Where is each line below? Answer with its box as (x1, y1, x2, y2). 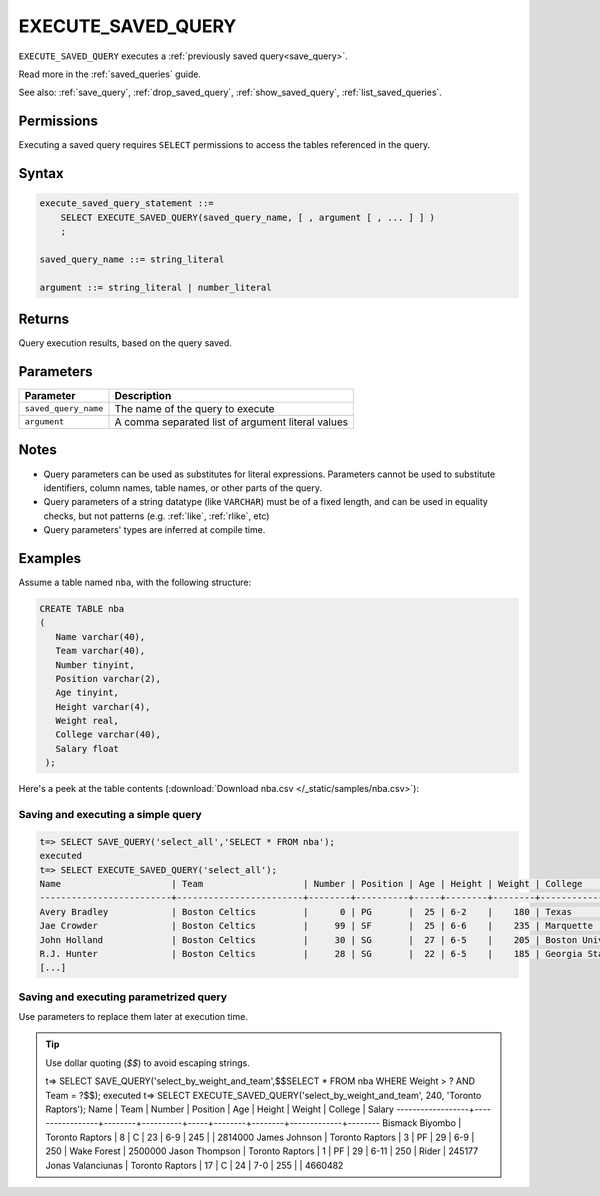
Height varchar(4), (55, 701, 151, 712)
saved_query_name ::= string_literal (39, 253, 225, 265)
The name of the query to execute (114, 401, 275, 415)
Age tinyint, (55, 687, 120, 699)
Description (114, 388, 172, 402)
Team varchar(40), (55, 645, 146, 657)
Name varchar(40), (55, 631, 146, 642)
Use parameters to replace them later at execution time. (18, 1011, 249, 1023)
